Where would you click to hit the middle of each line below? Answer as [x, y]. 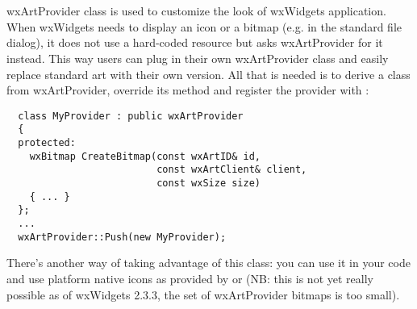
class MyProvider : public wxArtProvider [131, 116]
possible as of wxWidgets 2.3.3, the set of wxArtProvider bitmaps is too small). [203, 294]
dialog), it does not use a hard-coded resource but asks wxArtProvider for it [195, 42]
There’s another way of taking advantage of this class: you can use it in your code [208, 263]
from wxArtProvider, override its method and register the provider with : [188, 90]
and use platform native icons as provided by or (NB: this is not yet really [190, 278]
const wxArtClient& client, [232, 170]
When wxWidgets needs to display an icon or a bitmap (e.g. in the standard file [204, 26]
